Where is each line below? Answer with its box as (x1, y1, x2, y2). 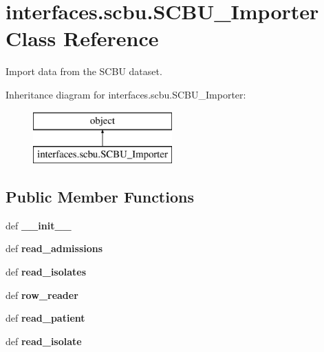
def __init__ (6, 218, 72, 232)
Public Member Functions (6, 186, 194, 207)
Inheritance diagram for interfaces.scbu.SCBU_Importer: (6, 87, 246, 101)
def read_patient (6, 311, 85, 325)
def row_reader (6, 287, 78, 302)
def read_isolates (6, 265, 87, 279)
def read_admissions (6, 241, 103, 256)
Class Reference (6, 24, 159, 52)
